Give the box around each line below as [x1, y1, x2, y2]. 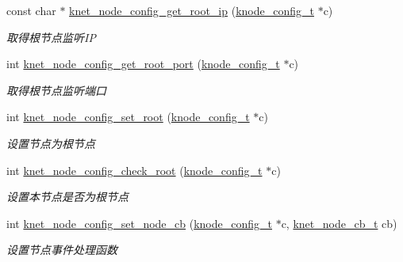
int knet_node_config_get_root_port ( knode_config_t [6, 55, 280, 72]
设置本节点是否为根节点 [6, 188, 129, 205]
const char [6, 2, 56, 18]
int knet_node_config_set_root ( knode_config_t [6, 108, 250, 125]
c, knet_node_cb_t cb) [281, 215, 397, 231]
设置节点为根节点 [6, 135, 95, 151]
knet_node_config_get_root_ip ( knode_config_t [69, 2, 314, 18]
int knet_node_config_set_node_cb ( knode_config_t [6, 215, 272, 231]
